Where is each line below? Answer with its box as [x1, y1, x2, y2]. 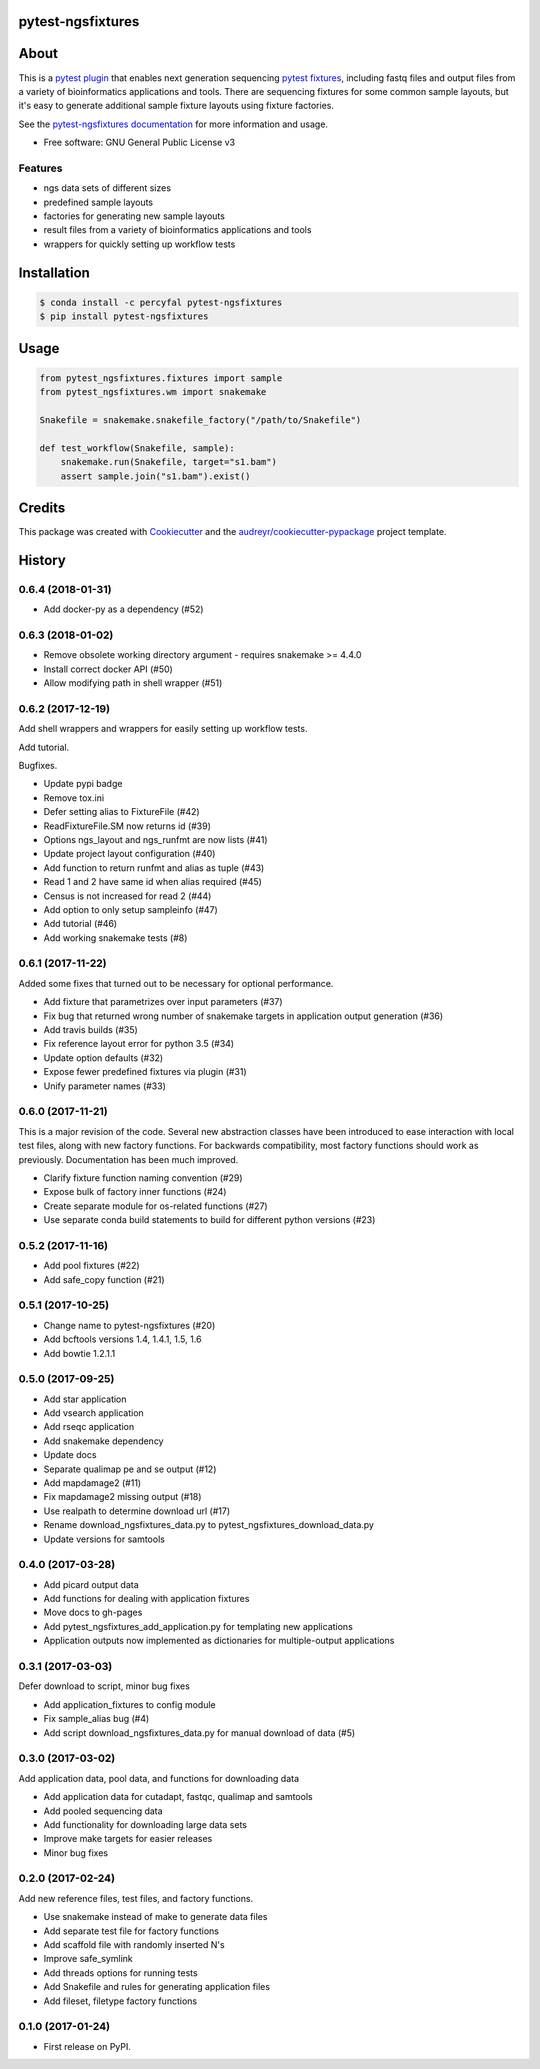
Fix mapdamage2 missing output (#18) [43, 1491, 202, 1503]
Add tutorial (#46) [43, 918, 118, 930]
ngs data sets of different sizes [43, 182, 172, 194]
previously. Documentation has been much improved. [18, 1153, 239, 1165]
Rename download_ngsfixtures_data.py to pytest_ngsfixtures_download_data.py [43, 1519, 375, 1531]
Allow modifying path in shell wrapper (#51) [43, 677, 223, 689]
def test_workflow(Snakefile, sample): [39, 442, 235, 454]
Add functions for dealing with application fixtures [43, 1593, 250, 1605]
